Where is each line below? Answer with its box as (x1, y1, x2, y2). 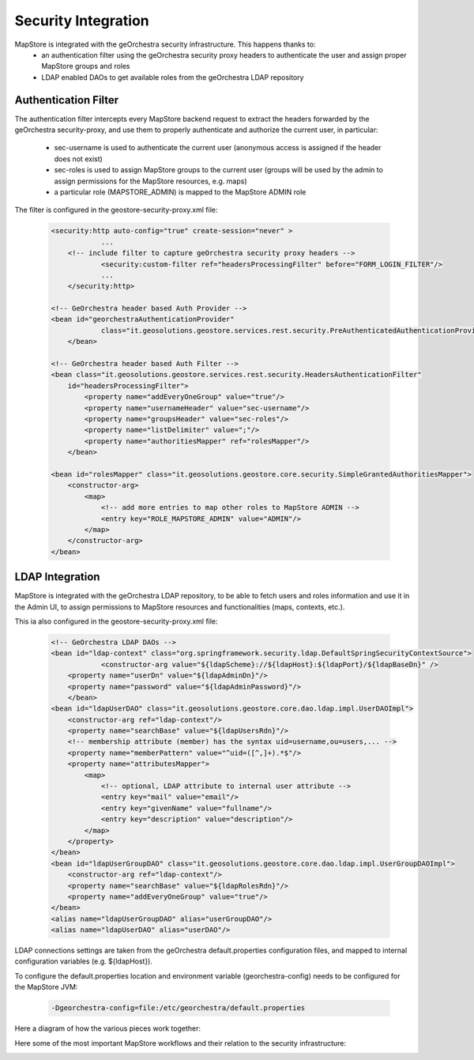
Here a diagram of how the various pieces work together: (14, 1024, 201, 1033)
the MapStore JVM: (14, 983, 78, 992)
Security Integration (14, 12, 149, 29)
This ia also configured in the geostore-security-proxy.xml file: (14, 617, 218, 626)
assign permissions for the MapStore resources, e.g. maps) (54, 176, 248, 186)
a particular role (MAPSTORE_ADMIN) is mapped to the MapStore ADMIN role (54, 187, 307, 197)
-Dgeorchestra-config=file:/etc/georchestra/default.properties (51, 1004, 306, 1013)
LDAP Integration (14, 570, 100, 584)
